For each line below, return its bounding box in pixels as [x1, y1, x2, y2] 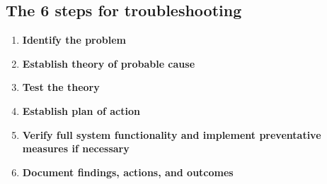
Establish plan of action [22, 103, 140, 118]
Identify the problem [22, 32, 126, 47]
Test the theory [22, 80, 100, 94]
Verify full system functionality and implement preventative [22, 127, 321, 142]
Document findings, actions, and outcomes [22, 164, 234, 179]
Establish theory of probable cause [22, 56, 195, 70]
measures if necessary [22, 141, 130, 156]
